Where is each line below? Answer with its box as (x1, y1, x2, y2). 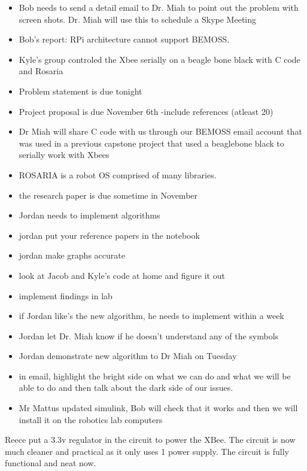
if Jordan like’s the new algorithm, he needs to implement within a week (19, 309, 284, 322)
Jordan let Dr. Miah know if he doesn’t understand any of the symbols (19, 329, 279, 342)
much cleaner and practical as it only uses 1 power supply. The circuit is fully (5, 445, 289, 457)
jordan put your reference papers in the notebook (19, 229, 200, 241)
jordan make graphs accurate (19, 249, 125, 262)
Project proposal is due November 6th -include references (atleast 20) (19, 105, 273, 117)
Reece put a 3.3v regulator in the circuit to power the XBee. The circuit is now (5, 433, 296, 446)
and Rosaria (19, 65, 63, 77)
